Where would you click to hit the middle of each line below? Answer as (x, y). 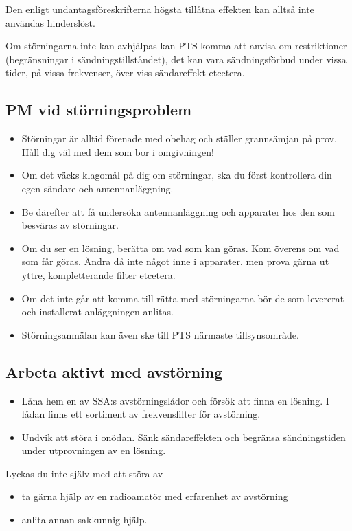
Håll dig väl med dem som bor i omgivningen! (118, 151)
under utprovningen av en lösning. (94, 450)
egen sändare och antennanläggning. (97, 188)
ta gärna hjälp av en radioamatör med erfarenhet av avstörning (155, 496)
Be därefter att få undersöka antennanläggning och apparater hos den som (178, 211)
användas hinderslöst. (50, 22)
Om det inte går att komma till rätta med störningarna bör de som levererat (183, 298)
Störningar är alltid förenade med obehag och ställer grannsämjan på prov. (179, 138)
